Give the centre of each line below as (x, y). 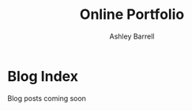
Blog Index (43, 76)
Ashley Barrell (132, 36)
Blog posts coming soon (47, 98)
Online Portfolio (132, 15)
